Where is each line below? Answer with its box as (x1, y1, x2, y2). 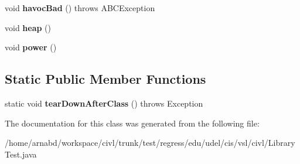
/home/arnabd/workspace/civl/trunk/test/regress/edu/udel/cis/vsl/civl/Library (5, 136, 295, 149)
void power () (5, 41, 57, 53)
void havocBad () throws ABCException (5, 2, 155, 13)
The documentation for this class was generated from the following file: (5, 117, 260, 129)
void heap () (5, 21, 52, 33)
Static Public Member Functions (5, 70, 206, 88)
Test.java (5, 148, 37, 160)
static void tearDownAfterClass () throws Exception (5, 97, 203, 109)
